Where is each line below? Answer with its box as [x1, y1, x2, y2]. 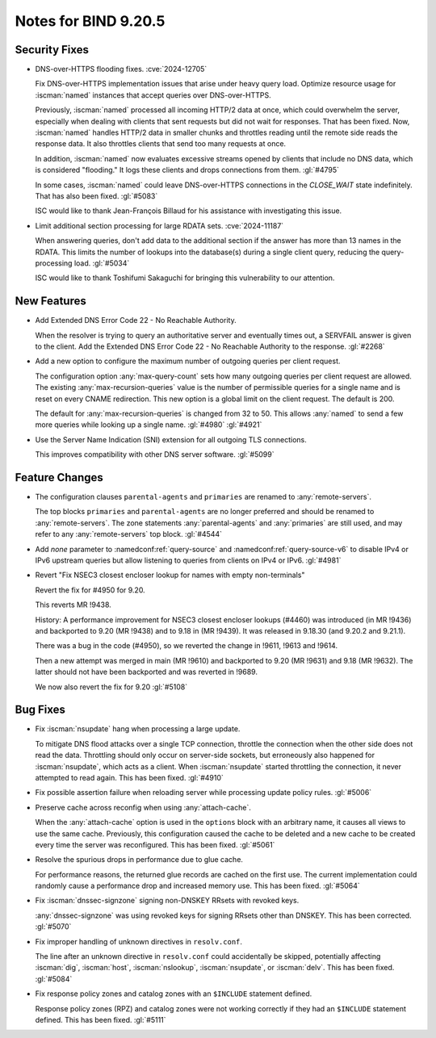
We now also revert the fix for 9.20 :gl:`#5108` [35, 682, 188, 692]
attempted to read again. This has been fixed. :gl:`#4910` [35, 772, 224, 782]
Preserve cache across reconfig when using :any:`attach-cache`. [35, 802, 252, 812]
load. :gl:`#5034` [73, 258, 130, 268]
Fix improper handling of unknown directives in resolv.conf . [35, 936, 242, 946]
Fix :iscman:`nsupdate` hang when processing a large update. [35, 724, 241, 734]
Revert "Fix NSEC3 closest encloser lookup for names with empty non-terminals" [35, 570, 305, 580]
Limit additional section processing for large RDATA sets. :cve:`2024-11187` [35, 220, 284, 230]
